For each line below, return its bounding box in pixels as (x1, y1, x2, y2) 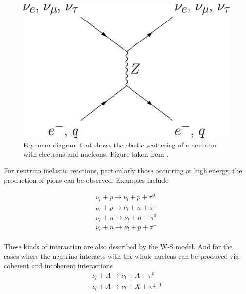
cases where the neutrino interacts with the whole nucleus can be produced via (4, 251, 239, 261)
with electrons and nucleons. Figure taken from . (23, 149, 169, 159)
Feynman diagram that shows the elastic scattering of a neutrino (23, 139, 217, 149)
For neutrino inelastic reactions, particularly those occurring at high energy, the (4, 165, 242, 175)
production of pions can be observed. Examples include (4, 175, 169, 185)
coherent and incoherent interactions (4, 260, 113, 271)
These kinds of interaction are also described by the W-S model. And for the (4, 241, 233, 252)
